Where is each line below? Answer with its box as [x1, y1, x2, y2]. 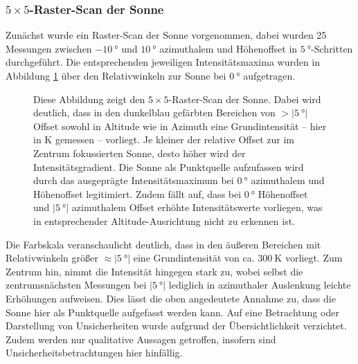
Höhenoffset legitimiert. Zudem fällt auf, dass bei [33, 186, 242, 201]
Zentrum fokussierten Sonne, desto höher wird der [33, 145, 246, 160]
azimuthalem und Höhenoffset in [159, 41, 298, 55]
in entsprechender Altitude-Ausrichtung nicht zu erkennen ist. [33, 213, 296, 228]
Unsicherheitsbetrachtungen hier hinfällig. [6, 345, 183, 360]
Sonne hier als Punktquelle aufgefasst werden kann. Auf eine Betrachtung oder [6, 304, 339, 319]
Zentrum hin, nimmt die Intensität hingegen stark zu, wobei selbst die [6, 264, 303, 278]
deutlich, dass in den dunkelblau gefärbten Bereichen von [33, 105, 276, 120]
